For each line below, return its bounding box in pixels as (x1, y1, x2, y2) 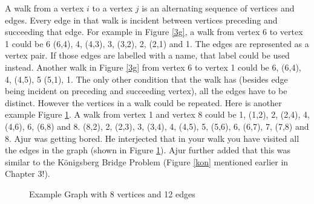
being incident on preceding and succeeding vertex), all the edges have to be (5, 84, 287, 97)
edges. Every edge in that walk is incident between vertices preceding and (5, 13, 278, 26)
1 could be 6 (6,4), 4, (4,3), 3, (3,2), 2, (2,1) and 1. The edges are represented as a (5, 37, 309, 49)
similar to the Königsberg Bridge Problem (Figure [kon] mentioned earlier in (5, 155, 289, 168)
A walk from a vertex (5, 2, 84, 14)
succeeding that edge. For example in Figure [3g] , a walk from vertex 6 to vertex (5, 25, 303, 38)
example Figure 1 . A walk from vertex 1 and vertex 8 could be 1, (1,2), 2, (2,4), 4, (5, 108, 310, 121)
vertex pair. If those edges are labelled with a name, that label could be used (5, 49, 290, 62)
